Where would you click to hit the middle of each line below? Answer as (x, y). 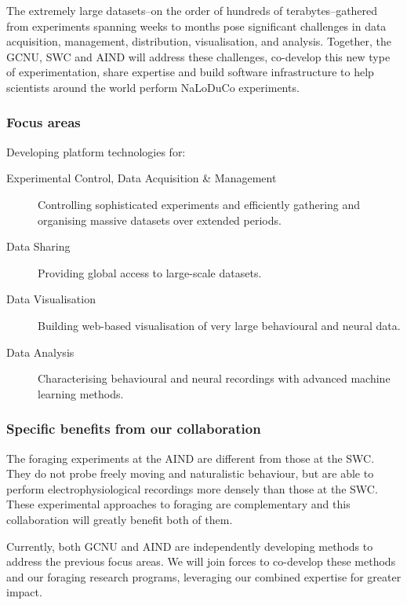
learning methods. (81, 393)
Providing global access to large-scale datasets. (150, 272)
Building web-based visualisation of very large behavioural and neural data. (219, 325)
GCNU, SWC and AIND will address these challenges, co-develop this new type (198, 56)
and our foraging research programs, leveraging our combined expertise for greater (204, 576)
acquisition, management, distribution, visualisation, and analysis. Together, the (199, 41)
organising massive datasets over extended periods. (160, 220)
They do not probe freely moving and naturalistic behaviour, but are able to (190, 473)
